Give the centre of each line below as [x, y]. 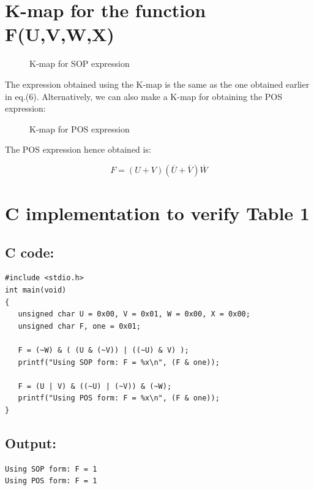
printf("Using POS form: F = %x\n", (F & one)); [119, 398]
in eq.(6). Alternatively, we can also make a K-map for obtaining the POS [144, 96]
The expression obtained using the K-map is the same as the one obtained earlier [157, 84]
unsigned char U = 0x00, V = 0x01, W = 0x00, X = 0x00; [134, 314]
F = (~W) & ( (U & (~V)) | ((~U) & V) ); [103, 350]
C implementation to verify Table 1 [157, 213]
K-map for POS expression [80, 128]
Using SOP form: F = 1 [51, 469]
